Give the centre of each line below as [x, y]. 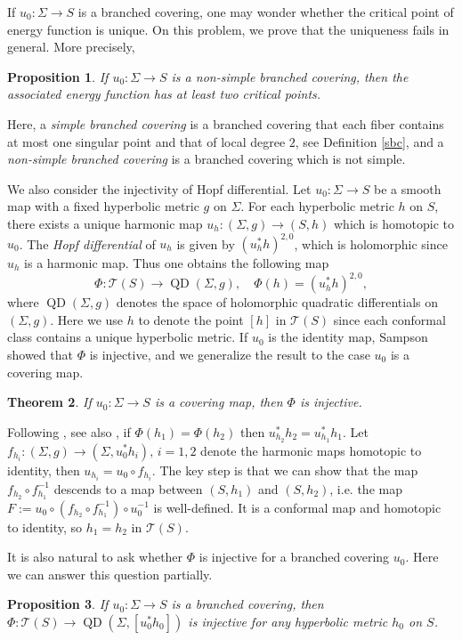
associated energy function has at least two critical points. [164, 94]
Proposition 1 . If [58, 76]
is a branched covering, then [247, 604]
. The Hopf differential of [87, 243]
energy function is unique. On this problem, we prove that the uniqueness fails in [228, 29]
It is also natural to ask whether [95, 557]
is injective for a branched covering [294, 557]
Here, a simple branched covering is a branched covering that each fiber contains [226, 123]
